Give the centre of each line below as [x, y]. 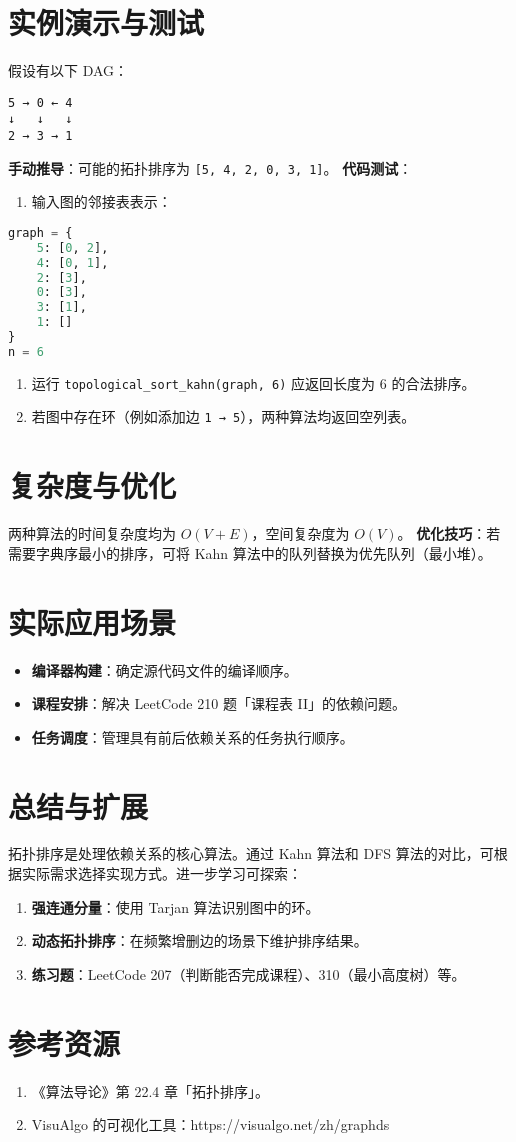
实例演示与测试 [106, 22]
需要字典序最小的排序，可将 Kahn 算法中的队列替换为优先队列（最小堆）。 [250, 552]
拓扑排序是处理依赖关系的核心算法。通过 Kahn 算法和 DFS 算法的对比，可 [251, 853]
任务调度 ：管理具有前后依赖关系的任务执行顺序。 [192, 736]
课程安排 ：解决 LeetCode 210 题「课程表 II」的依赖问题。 [219, 703]
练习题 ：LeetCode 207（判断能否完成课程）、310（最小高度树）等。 [248, 973]
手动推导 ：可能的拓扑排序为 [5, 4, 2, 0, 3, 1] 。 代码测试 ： [210, 167]
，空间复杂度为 [300, 533]
